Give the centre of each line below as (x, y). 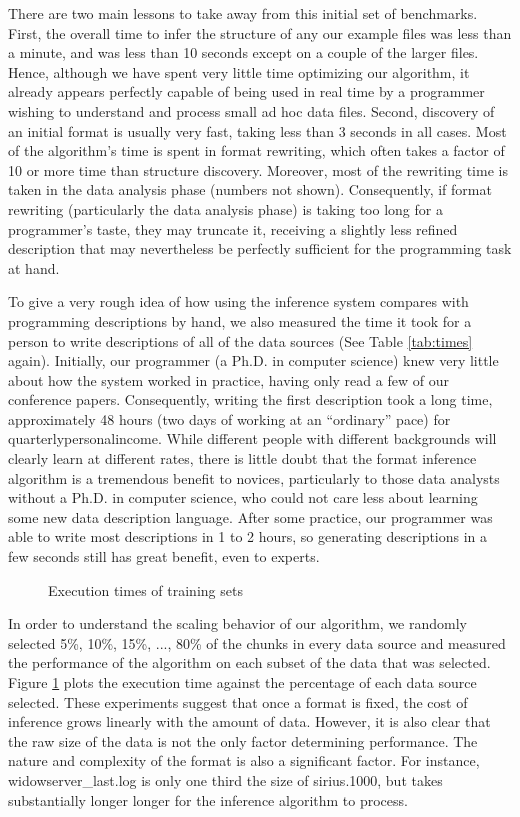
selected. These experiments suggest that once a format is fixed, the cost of (238, 701)
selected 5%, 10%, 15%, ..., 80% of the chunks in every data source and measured (257, 642)
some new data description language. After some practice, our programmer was (250, 516)
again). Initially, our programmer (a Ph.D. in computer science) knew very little (253, 360)
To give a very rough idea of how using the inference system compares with (238, 301)
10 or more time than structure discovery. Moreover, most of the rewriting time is (258, 169)
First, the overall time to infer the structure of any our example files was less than (260, 32)
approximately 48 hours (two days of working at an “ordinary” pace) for (229, 418)
